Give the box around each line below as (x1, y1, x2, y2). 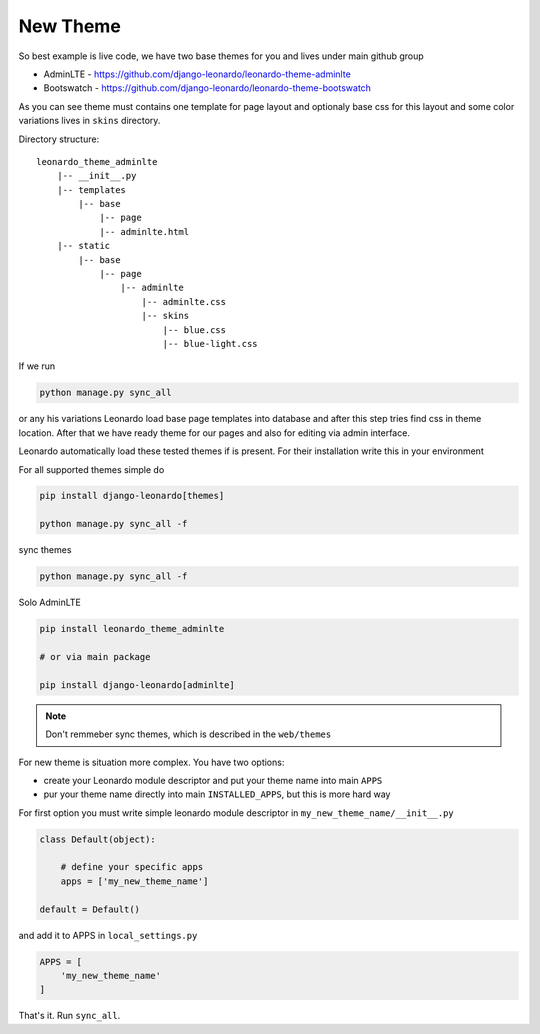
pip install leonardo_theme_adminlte (39, 623, 225, 635)
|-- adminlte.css (141, 296, 227, 307)
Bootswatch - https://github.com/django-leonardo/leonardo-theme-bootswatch (43, 82, 372, 94)
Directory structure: (18, 133, 100, 145)
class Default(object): (39, 833, 157, 845)
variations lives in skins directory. (18, 115, 161, 127)
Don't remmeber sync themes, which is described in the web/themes (45, 728, 332, 740)
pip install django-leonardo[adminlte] (39, 679, 235, 690)
